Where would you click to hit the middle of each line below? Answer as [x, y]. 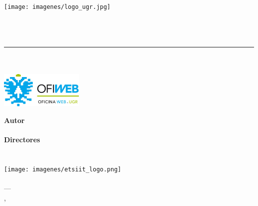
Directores [22, 139]
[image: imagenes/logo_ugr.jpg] [57, 7]
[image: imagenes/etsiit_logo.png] [63, 169]
